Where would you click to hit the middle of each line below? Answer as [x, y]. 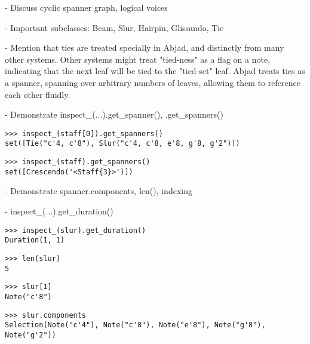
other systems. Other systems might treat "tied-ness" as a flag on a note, [138, 59]
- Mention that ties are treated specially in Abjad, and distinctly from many [145, 47]
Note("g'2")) [30, 335]
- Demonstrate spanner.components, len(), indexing [99, 191]
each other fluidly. [38, 94]
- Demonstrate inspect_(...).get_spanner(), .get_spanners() [114, 114]
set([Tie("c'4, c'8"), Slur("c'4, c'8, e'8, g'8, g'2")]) [122, 144]
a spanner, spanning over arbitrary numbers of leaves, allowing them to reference [153, 82]
